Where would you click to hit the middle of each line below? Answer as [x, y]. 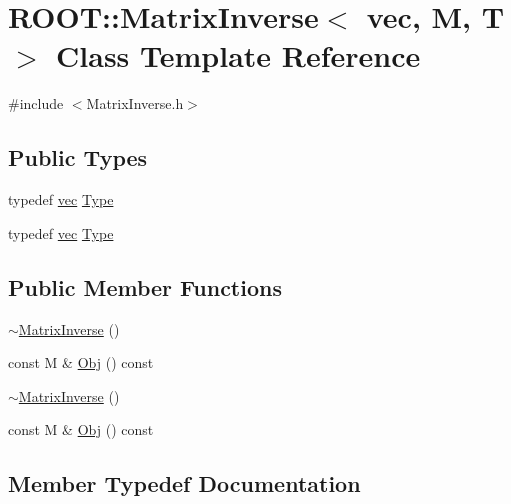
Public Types [78, 157]
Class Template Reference [238, 55]
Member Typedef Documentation [184, 483]
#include [36, 103]
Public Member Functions [145, 286]
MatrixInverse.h [135, 103]
